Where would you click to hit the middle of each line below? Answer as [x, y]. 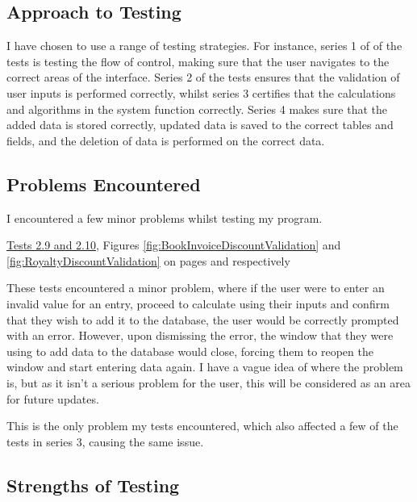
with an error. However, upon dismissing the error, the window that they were [200, 335]
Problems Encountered [104, 184]
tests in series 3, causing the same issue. [105, 441]
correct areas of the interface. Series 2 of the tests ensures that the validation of [203, 77]
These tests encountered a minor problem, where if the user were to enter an [196, 288]
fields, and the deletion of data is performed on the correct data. [166, 140]
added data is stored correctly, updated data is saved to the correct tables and [200, 125]
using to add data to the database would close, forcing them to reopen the [190, 351]
